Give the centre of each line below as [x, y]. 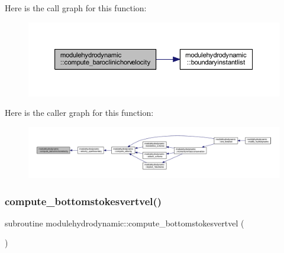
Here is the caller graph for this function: [79, 113]
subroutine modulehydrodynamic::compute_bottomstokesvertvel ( [125, 223]
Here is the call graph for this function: [76, 8]
